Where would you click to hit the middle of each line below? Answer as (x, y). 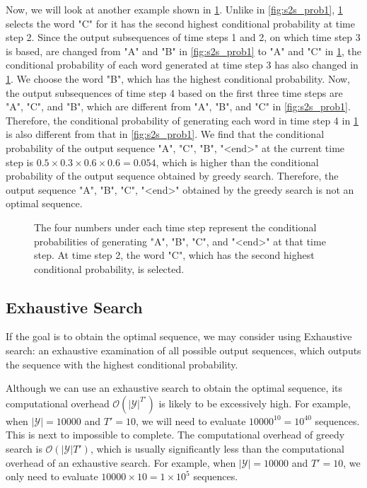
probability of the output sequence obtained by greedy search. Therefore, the (172, 176)
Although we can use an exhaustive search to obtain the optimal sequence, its (174, 388)
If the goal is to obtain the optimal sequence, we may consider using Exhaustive (179, 336)
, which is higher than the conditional (237, 162)
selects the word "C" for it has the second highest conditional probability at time (180, 23)
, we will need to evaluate (191, 420)
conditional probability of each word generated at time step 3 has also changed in (182, 65)
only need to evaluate (52, 476)
